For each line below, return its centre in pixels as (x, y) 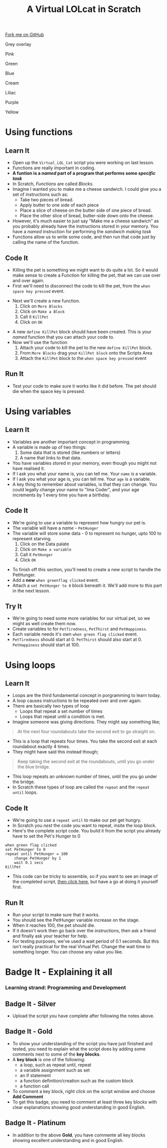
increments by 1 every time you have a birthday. (61, 495)
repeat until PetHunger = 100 (37, 854)
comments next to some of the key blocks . (56, 1054)
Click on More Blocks (41, 306)
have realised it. (29, 468)
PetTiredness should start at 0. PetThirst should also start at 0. (77, 640)
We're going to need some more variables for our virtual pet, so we (81, 618)
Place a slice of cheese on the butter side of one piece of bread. (86, 210)
